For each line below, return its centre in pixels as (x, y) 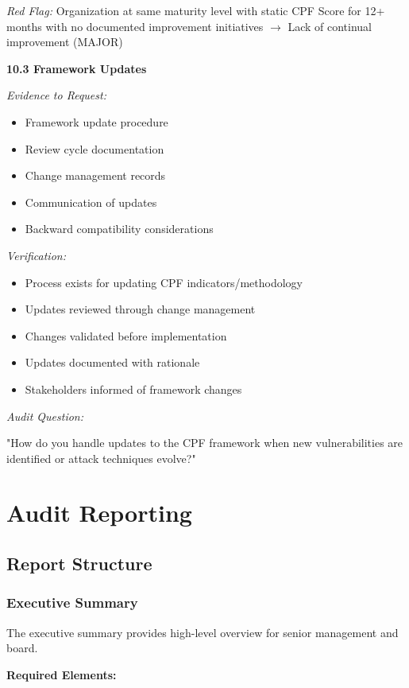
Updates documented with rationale (112, 362)
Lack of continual (330, 26)
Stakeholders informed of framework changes (133, 389)
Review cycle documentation (95, 148)
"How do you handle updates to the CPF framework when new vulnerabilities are (205, 443)
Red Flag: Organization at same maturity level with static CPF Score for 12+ (196, 10)
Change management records (95, 175)
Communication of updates (91, 202)
